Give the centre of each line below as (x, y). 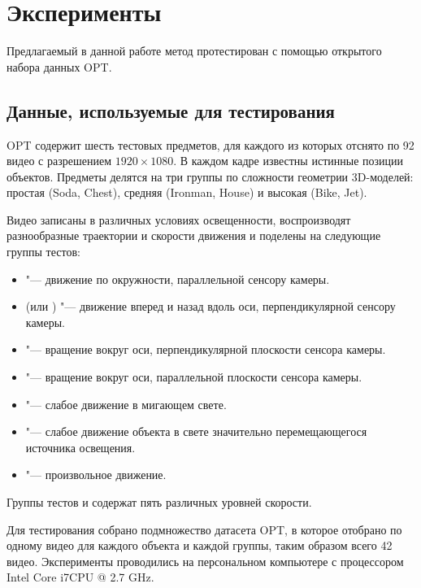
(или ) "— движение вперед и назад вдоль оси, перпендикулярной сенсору (210, 306)
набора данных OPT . (59, 66)
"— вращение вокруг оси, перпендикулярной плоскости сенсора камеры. (206, 349)
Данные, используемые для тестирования (171, 110)
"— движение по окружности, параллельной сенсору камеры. (178, 279)
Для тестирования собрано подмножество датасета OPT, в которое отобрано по (204, 529)
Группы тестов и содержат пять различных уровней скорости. (159, 502)
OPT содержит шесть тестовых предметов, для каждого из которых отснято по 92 (210, 144)
